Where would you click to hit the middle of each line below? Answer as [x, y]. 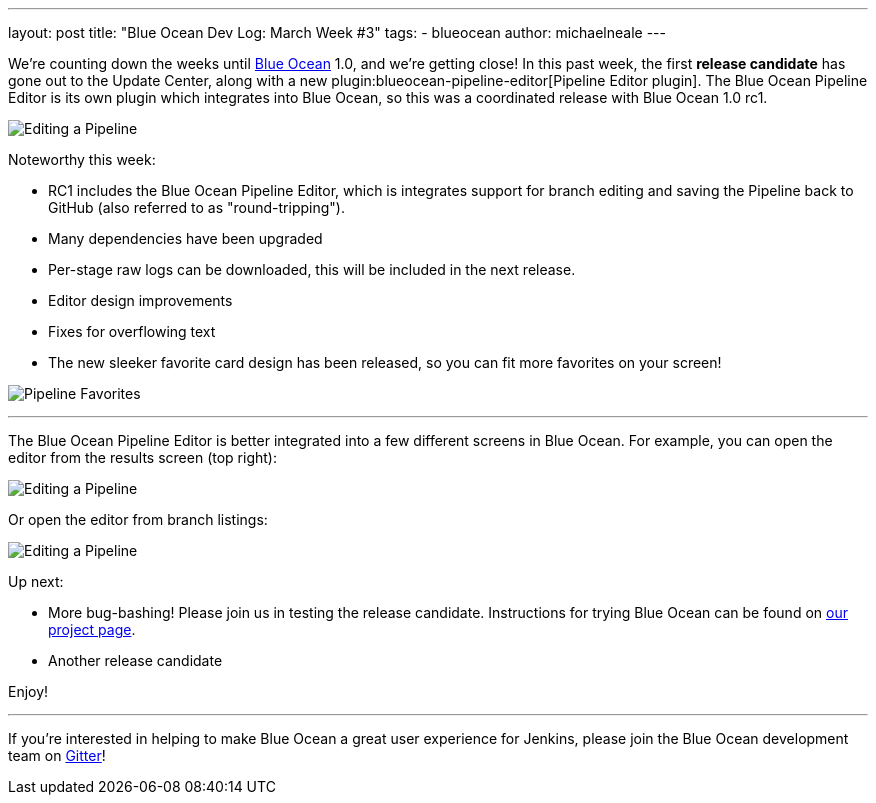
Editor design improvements [140, 300]
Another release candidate [135, 660]
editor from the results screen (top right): [142, 457]
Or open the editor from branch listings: [138, 519]
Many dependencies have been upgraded [185, 238]
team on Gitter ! [57, 755]
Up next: [36, 581]
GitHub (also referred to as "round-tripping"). [196, 207]
